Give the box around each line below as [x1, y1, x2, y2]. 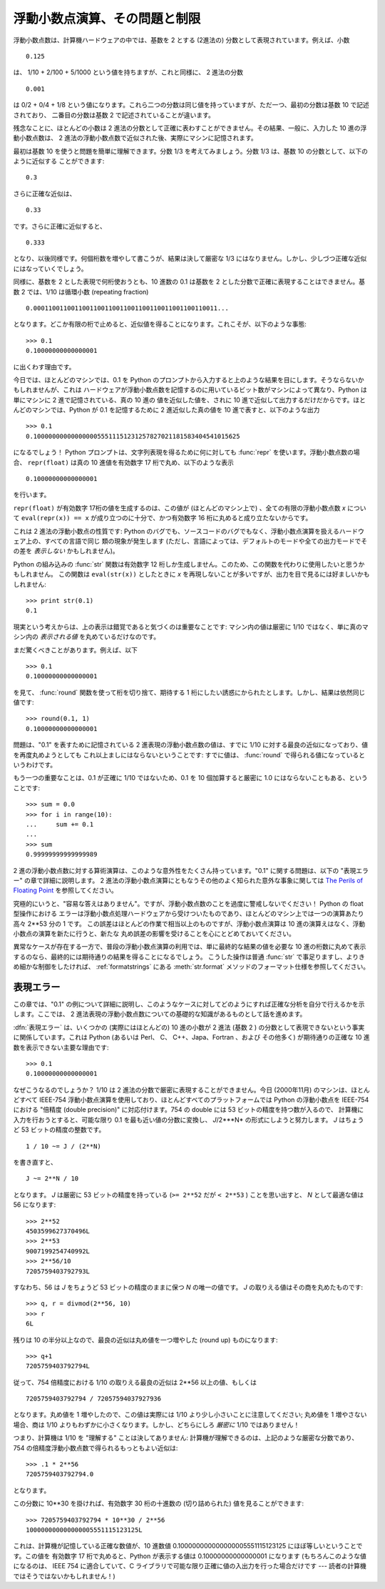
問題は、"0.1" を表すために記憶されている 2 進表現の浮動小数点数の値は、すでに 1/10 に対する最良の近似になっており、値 [13, 740, 369, 749]
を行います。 [13, 490, 51, 499]
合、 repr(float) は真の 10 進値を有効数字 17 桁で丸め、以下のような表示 [13, 458, 235, 467]
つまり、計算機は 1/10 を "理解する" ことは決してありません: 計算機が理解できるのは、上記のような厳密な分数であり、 [13, 1433, 359, 1443]
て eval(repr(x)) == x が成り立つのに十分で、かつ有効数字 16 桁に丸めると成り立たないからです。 [13, 514, 312, 522]
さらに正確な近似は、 [13, 189, 76, 198]
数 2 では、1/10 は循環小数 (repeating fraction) [13, 287, 149, 296]
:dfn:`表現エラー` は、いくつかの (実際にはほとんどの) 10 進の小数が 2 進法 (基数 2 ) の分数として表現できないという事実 [13, 1022, 365, 1032]
